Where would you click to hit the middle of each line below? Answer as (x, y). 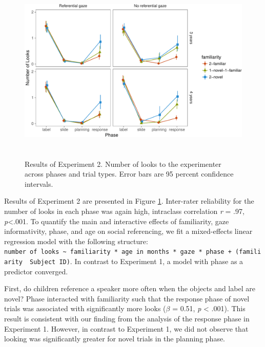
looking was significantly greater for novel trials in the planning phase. (115, 339)
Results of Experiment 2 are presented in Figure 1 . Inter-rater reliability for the (129, 201)
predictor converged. (36, 271)
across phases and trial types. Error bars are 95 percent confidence (129, 174)
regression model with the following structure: (76, 241)
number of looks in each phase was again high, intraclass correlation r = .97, (124, 211)
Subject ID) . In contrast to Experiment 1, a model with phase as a (137, 261)
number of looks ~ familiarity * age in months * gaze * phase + (118, 252)
